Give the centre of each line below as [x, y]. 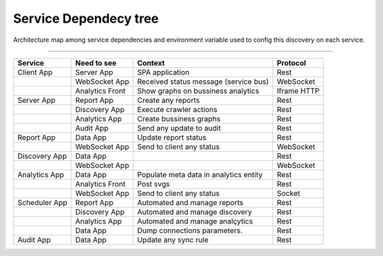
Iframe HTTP [298, 91]
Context [151, 62]
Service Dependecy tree [86, 18]
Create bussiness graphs [179, 118]
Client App [35, 72]
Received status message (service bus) [203, 82]
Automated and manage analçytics [195, 221]
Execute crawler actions [177, 109]
